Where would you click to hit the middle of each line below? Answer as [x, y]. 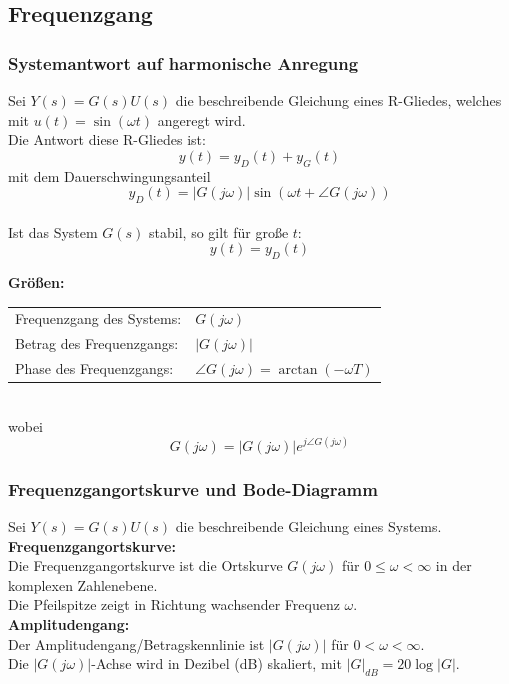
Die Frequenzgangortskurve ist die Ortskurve [145, 565]
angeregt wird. [201, 119]
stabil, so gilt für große [219, 231]
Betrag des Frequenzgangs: [97, 343]
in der [453, 565]
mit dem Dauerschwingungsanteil [109, 175]
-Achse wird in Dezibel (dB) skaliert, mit [216, 663]
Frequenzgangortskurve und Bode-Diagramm [193, 488]
